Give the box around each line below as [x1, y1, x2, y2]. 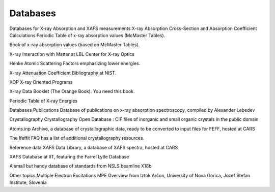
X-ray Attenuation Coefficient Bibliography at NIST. [9, 70, 117, 76]
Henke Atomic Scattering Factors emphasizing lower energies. [9, 60, 141, 67]
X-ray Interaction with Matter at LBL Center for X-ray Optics [9, 51, 135, 57]
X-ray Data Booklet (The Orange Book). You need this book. [9, 88, 135, 94]
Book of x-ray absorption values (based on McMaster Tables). [9, 42, 140, 48]
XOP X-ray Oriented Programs [9, 79, 73, 85]
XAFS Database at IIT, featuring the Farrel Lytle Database [9, 154, 129, 160]
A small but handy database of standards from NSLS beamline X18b [9, 163, 152, 169]
